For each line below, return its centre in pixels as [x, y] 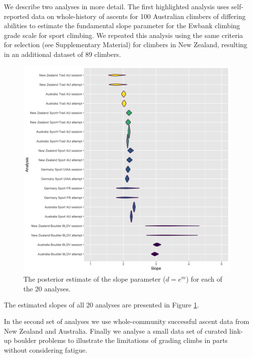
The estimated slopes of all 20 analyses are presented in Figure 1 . [102, 305]
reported [17, 16]
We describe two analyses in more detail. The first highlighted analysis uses [117, 6]
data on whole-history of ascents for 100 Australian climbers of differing [138, 16]
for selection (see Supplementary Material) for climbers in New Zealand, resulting [126, 45]
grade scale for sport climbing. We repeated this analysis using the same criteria [124, 35]
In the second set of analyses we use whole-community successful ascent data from [127, 321]
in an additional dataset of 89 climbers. [63, 54]
